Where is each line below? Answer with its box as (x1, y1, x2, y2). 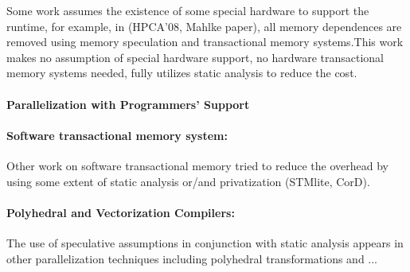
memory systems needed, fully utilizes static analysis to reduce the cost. (6, 64, 357, 81)
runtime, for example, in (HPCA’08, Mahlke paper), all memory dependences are (6, 17, 402, 34)
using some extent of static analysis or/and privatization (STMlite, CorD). (6, 173, 370, 189)
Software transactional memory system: (6, 126, 228, 143)
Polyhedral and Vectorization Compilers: (6, 204, 235, 220)
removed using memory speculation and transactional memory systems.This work (6, 33, 404, 50)
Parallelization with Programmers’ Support (6, 95, 250, 112)
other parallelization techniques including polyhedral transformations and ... (6, 250, 378, 266)
